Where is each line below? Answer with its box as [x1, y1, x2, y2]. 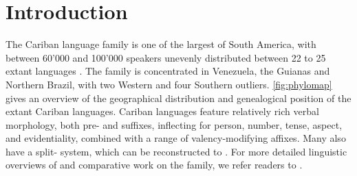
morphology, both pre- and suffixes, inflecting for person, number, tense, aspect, [6, 117, 343, 131]
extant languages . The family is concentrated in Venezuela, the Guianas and [6, 64, 330, 78]
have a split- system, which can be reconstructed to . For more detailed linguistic [6, 144, 347, 158]
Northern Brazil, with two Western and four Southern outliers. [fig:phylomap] [6, 77, 332, 91]
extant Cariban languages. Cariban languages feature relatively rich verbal [6, 104, 319, 118]
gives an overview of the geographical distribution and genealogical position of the [6, 90, 351, 105]
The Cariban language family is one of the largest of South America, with [6, 37, 316, 51]
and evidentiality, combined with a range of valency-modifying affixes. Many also [6, 131, 346, 145]
